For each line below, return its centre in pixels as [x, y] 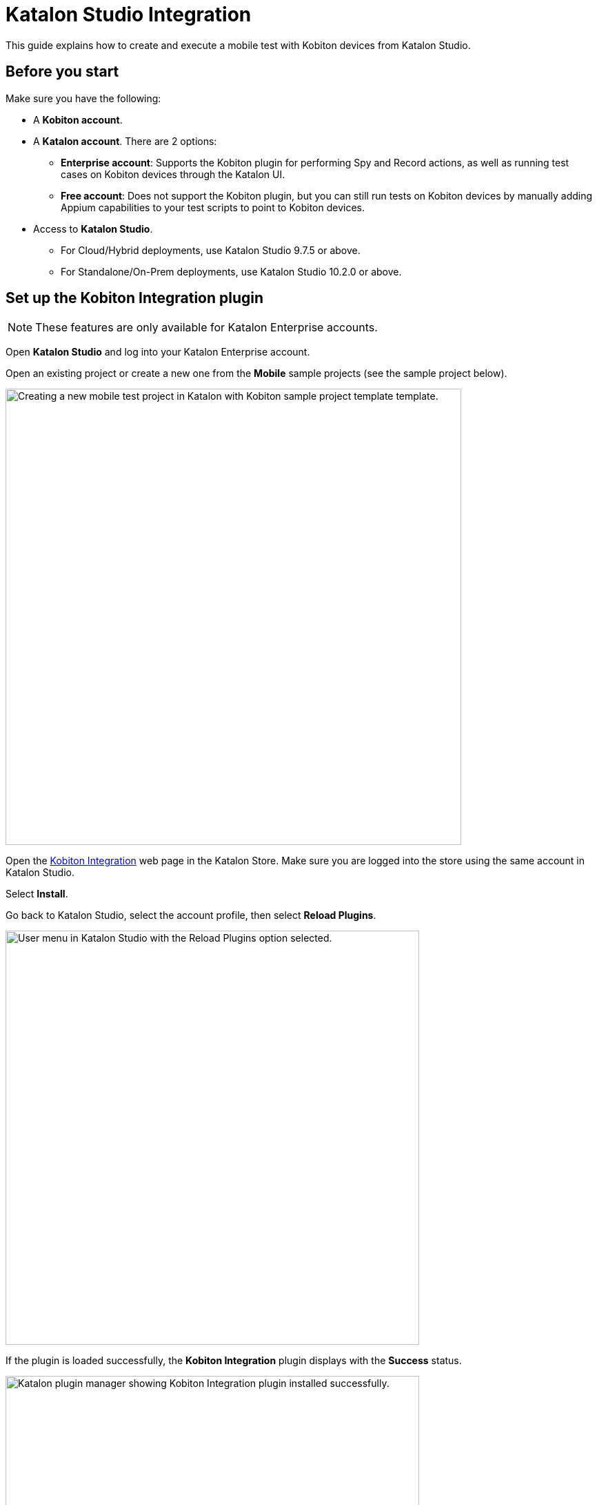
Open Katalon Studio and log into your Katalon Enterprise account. [158, 352]
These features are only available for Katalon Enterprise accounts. [206, 328]
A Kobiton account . [78, 119]
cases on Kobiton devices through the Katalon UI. [173, 174]
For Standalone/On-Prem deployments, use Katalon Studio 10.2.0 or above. [231, 271]
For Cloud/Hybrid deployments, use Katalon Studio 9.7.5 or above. [211, 250]
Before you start [62, 72]
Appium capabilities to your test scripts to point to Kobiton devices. [213, 207]
